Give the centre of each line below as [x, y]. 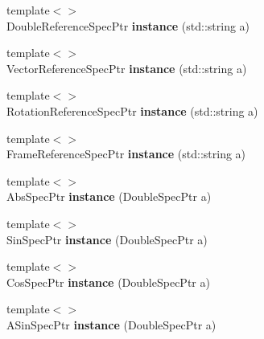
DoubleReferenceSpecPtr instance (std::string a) [128, 25]
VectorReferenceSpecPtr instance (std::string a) [127, 68]
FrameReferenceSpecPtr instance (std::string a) [126, 154]
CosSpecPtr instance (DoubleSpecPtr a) [108, 282]
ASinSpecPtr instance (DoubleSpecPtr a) [111, 324]
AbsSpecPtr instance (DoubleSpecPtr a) [109, 196]
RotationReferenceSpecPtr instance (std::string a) [132, 110]
